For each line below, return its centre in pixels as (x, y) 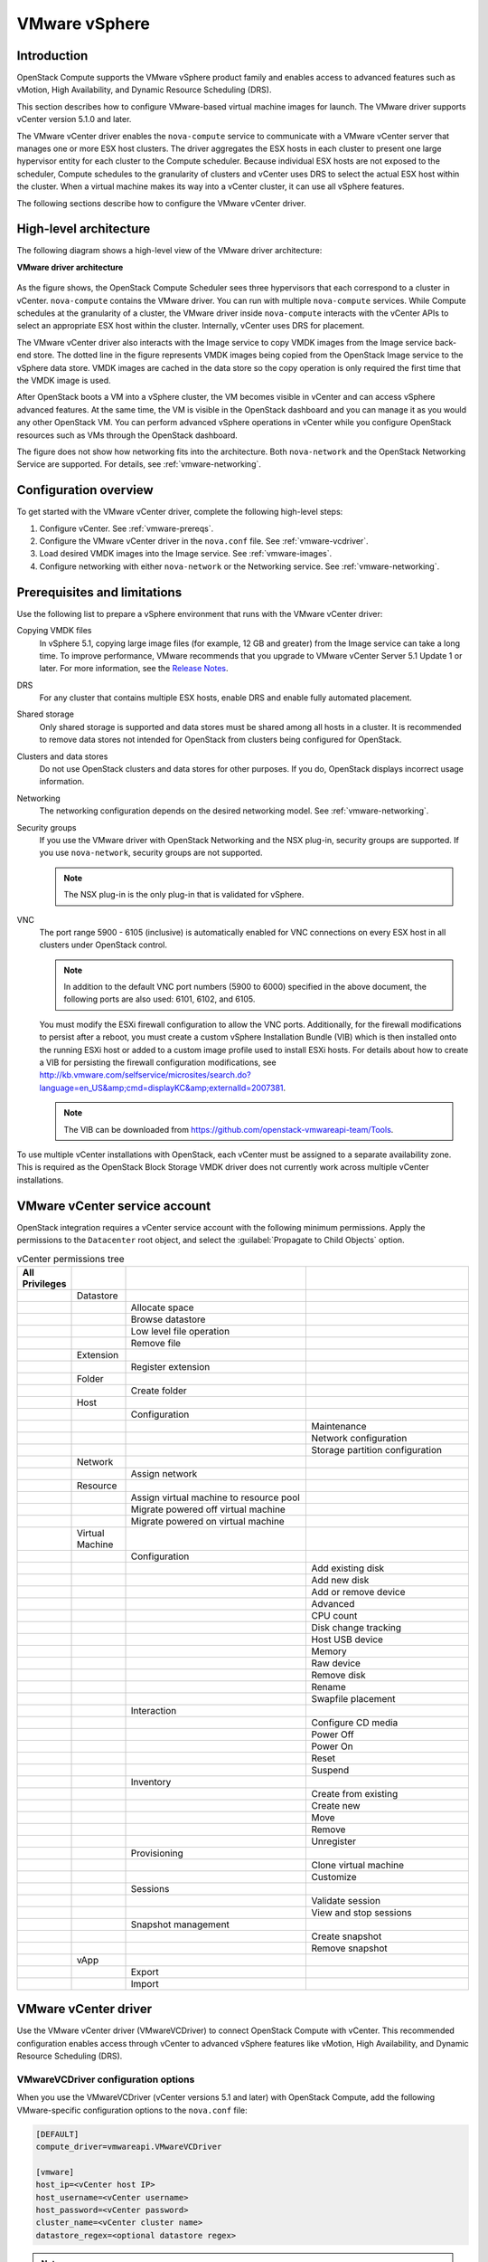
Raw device (336, 1663)
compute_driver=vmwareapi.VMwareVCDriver (129, 2147)
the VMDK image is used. (64, 380)
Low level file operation (180, 1331)
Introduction (52, 56)
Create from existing (355, 1793)
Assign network (164, 1473)
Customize (334, 1877)
